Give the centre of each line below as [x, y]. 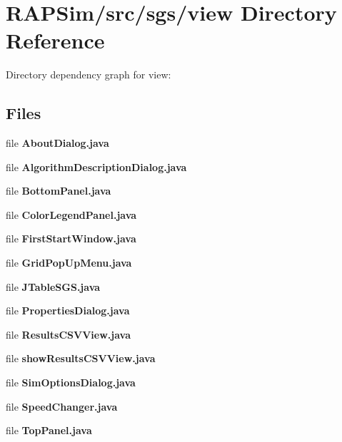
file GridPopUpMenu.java [69, 263]
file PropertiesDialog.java [68, 310]
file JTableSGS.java [53, 286]
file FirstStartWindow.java [71, 238]
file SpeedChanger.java [62, 406]
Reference [55, 40]
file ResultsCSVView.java [68, 334]
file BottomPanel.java [59, 191]
